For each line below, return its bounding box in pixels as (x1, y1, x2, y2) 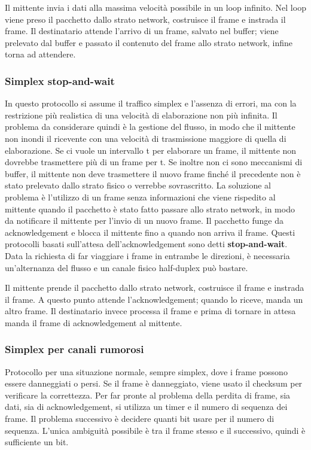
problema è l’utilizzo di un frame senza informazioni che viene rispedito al (5, 190, 276, 203)
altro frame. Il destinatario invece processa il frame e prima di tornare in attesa (5, 305, 296, 317)
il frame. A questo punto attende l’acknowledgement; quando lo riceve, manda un (5, 293, 303, 305)
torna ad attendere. (5, 48, 76, 60)
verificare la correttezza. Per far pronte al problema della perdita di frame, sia (5, 388, 291, 401)
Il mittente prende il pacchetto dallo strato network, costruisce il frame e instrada (5, 281, 304, 294)
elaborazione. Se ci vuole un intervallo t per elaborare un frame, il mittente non (5, 144, 297, 156)
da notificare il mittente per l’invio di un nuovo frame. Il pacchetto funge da (5, 214, 284, 227)
